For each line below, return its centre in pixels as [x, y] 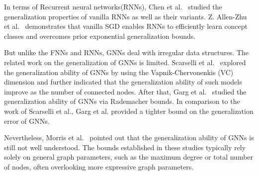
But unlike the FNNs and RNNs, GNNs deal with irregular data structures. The [127, 52]
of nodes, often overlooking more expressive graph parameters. [99, 166]
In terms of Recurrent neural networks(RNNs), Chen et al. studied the [113, 6]
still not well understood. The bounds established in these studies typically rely [125, 147]
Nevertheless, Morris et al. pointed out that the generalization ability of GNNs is [129, 137]
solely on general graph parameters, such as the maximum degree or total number [129, 157]
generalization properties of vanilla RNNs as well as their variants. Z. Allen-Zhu [126, 16]
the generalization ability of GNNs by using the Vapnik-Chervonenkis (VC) [119, 72]
